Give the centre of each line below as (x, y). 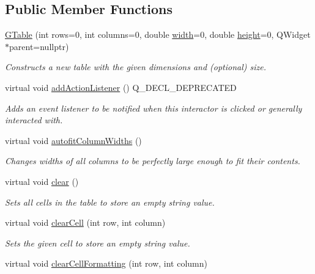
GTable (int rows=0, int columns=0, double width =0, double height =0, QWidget (158, 34)
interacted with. (34, 120)
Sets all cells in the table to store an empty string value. (110, 202)
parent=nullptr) (39, 46)
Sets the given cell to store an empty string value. (98, 243)
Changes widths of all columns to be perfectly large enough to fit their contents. (153, 161)
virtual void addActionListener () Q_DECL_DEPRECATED (121, 87)
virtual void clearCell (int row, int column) (85, 222)
